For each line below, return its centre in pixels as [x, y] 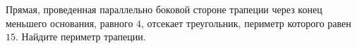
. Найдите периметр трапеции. [81, 37]
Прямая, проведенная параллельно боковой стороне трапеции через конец [164, 9]
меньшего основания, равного [69, 23]
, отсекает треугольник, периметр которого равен [246, 23]
